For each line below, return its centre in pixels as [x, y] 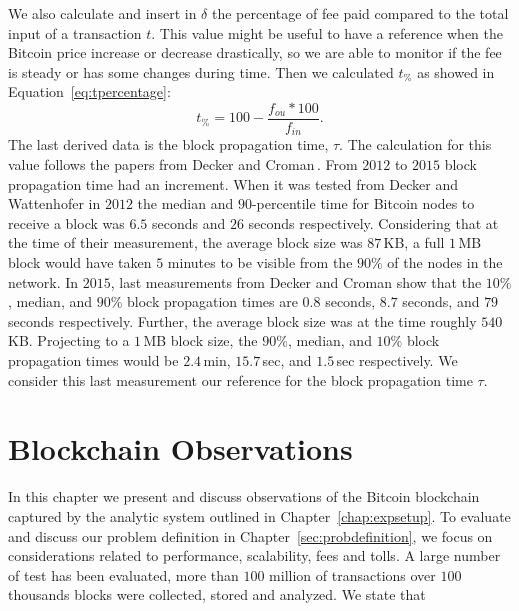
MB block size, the [200, 340]
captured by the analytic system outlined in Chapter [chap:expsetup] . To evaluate [259, 515]
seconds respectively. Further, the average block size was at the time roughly [242, 320]
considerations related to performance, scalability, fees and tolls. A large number [254, 555]
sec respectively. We [397, 360]
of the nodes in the [445, 262]
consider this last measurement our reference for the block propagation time [240, 379]
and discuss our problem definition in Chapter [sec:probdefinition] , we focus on [250, 535]
